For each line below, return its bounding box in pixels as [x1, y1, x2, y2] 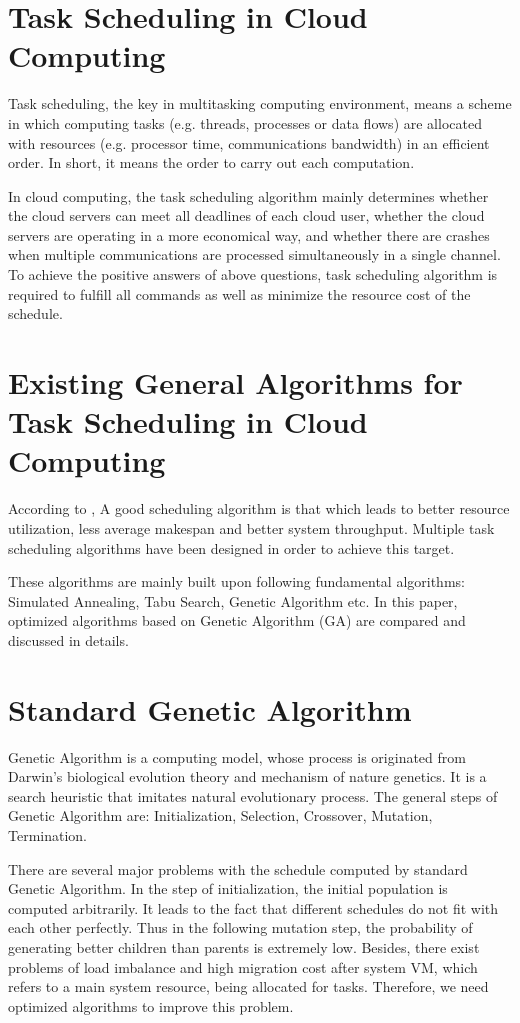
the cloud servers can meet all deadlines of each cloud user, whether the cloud [8, 205, 485, 226]
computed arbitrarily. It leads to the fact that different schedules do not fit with [8, 897, 499, 918]
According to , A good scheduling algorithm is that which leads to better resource [8, 498, 510, 519]
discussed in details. [8, 629, 129, 650]
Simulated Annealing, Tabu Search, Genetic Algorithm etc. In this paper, [8, 590, 458, 611]
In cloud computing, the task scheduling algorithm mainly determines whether [8, 185, 489, 206]
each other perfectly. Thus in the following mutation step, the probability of [8, 917, 473, 938]
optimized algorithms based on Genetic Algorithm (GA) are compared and [8, 610, 466, 631]
